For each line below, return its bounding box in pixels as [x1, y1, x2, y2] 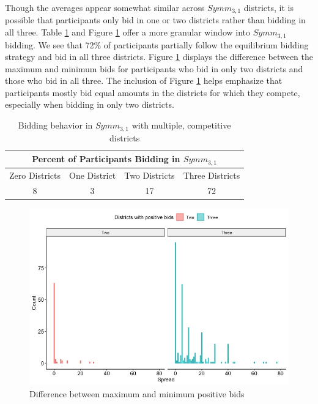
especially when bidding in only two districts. [5, 98, 174, 111]
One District [69, 168, 116, 181]
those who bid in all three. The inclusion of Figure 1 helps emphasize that [5, 74, 283, 87]
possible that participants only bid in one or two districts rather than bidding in [5, 13, 306, 26]
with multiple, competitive [131, 119, 231, 132]
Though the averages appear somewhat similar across [5, 1, 205, 13]
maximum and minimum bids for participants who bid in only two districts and [5, 62, 303, 75]
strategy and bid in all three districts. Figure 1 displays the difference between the [5, 50, 313, 63]
